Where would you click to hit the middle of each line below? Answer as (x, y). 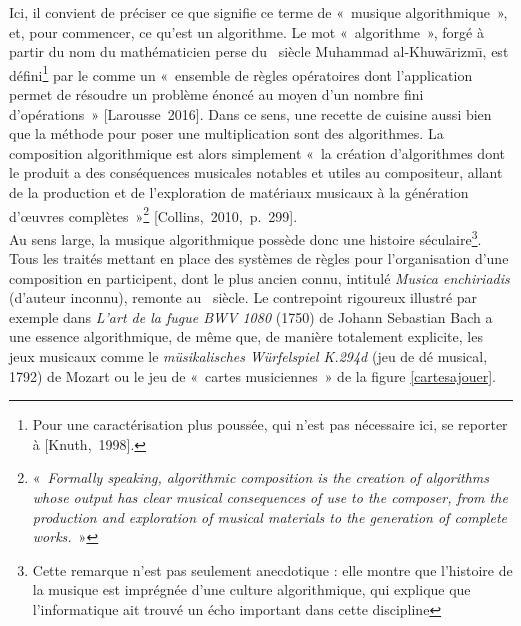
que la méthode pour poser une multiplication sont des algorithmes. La (226, 133)
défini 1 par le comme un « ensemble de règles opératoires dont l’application (241, 73)
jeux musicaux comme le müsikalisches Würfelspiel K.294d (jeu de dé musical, (248, 356)
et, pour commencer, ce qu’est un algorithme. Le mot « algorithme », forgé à (246, 31)
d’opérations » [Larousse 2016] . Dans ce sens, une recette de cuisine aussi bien (250, 113)
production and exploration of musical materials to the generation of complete (269, 516)
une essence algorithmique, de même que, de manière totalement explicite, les (246, 336)
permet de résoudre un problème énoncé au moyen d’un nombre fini (216, 94)
